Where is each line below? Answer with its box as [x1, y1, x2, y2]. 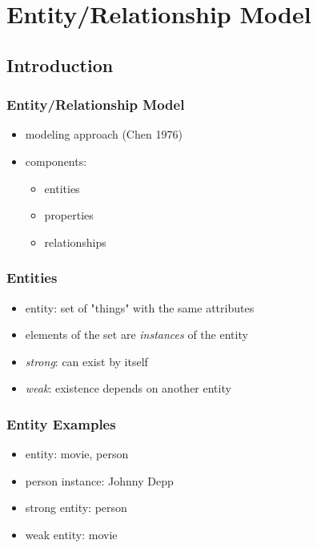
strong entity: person [25, 499, 127, 516]
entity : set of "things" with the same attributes [25, 299, 255, 316]
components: [25, 152, 87, 169]
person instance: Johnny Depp [25, 472, 174, 489]
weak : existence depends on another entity [25, 380, 231, 397]
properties [44, 207, 94, 224]
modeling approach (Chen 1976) [25, 126, 183, 143]
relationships [44, 233, 106, 250]
